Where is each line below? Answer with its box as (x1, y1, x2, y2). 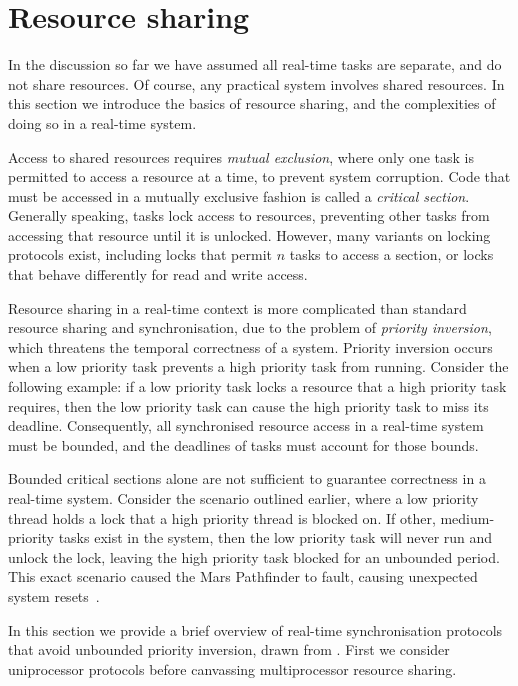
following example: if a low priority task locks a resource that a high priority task (8, 376, 507, 397)
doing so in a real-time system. (8, 112, 197, 133)
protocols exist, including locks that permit (8, 244, 272, 265)
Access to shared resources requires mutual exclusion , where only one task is (8, 146, 475, 167)
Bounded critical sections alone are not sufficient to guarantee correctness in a (8, 468, 486, 489)
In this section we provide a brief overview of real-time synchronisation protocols (8, 619, 503, 640)
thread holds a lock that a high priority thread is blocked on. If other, (8, 507, 436, 528)
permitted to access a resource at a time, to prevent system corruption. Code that (8, 166, 511, 187)
